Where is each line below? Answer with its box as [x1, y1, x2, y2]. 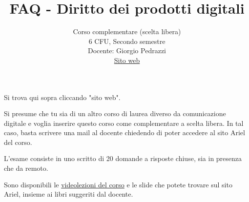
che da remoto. [4, 163, 48, 173]
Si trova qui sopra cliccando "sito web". [4, 92, 121, 102]
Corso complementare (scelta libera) [73, 26, 181, 37]
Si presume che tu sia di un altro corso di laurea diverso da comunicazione [4, 108, 226, 119]
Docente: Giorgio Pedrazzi [87, 45, 166, 56]
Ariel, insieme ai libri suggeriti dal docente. [4, 189, 133, 199]
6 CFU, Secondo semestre [88, 36, 166, 46]
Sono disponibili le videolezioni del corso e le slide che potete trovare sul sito [4, 179, 232, 189]
